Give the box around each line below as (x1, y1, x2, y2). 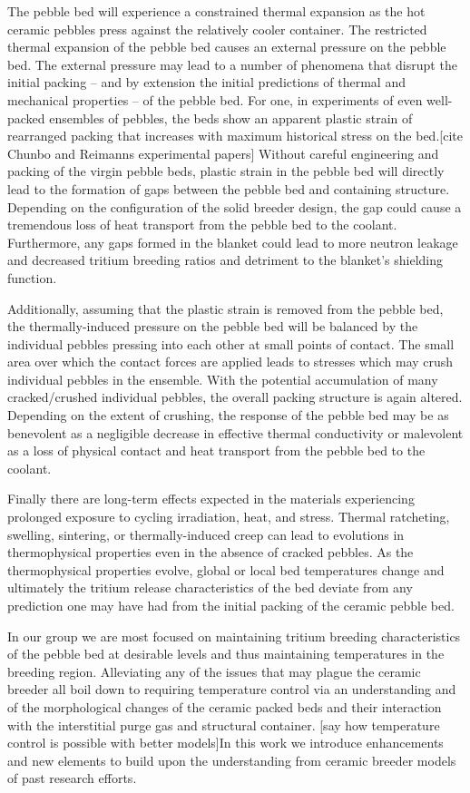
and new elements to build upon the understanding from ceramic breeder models (7, 750, 456, 769)
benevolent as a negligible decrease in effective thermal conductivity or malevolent (7, 423, 464, 442)
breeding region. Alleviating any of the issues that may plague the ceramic (7, 661, 421, 680)
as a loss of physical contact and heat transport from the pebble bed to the (7, 441, 426, 460)
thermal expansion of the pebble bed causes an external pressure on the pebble (7, 37, 446, 56)
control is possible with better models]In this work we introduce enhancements (7, 733, 444, 752)
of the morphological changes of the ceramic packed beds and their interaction (7, 697, 442, 716)
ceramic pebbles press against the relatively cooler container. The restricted (7, 19, 427, 38)
